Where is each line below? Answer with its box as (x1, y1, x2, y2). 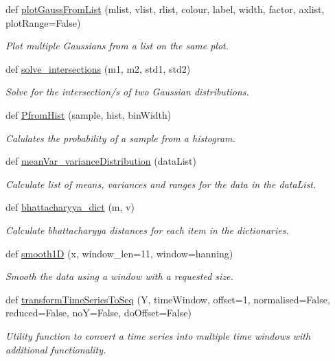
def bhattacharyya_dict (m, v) (5, 200, 135, 214)
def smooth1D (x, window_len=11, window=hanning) (5, 246, 233, 260)
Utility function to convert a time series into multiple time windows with (5, 328, 311, 342)
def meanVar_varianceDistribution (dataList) (5, 154, 196, 168)
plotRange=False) (5, 15, 81, 30)
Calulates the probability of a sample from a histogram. (5, 130, 235, 145)
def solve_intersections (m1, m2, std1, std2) (5, 61, 191, 75)
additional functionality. (5, 342, 106, 356)
